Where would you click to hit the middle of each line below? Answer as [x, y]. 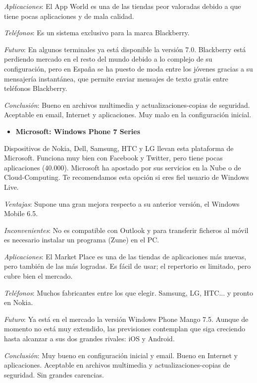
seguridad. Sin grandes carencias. [54, 374]
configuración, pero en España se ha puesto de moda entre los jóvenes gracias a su [128, 68]
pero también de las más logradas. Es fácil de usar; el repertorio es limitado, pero [128, 266]
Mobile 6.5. [21, 213]
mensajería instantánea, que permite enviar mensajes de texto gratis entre [116, 78]
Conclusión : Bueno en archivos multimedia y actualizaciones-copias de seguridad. [127, 105]
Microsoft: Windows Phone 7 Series [78, 131]
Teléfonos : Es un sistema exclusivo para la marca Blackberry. [97, 33]
